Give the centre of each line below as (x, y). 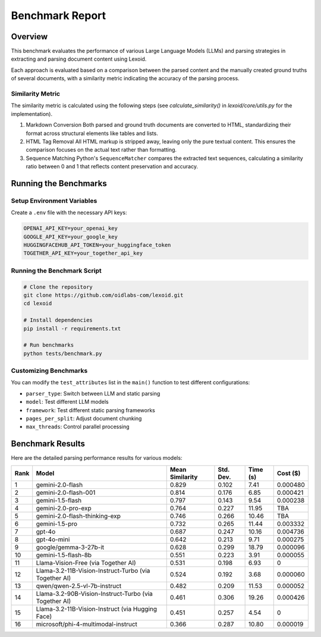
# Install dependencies (58, 320)
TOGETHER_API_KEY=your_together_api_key (83, 253)
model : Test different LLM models (67, 402)
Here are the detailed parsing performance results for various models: (97, 458)
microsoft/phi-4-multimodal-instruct (87, 624)
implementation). (32, 114)
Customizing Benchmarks (49, 371)
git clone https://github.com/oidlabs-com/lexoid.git (103, 295)
